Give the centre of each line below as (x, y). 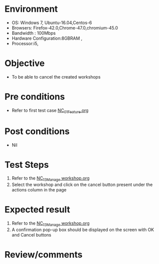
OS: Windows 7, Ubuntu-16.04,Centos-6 (52, 23)
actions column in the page (39, 190)
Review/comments (44, 255)
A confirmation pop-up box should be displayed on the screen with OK (83, 230)
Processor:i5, (25, 43)
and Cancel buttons (32, 235)
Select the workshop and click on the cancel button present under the (82, 185)
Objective (25, 64)
